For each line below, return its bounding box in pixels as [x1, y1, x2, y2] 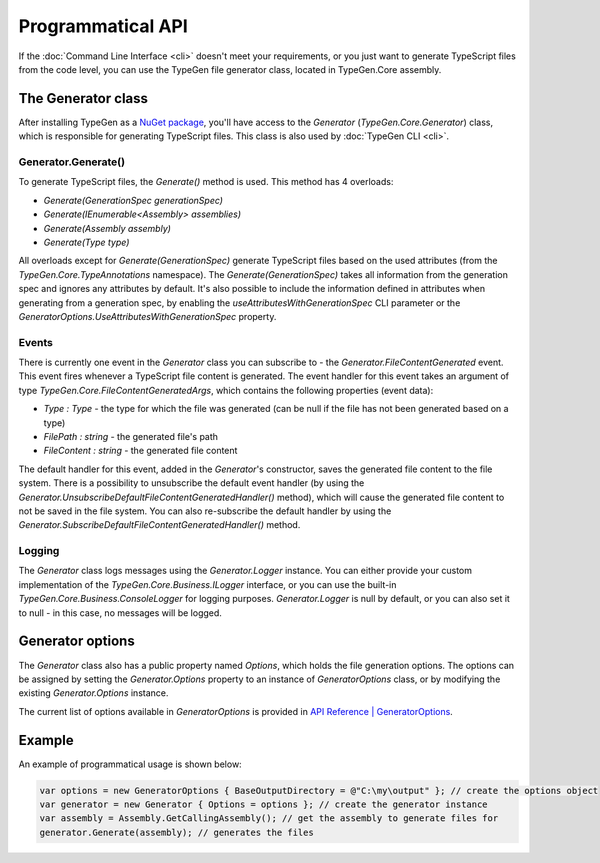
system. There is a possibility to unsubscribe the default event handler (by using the [18, 477, 365, 489]
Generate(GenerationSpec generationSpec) [43, 194, 224, 206]
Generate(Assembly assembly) [43, 222, 172, 234]
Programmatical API [18, 15, 189, 37]
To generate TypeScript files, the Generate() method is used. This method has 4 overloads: [18, 176, 394, 188]
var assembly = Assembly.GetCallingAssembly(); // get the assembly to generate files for [39, 813, 499, 824]
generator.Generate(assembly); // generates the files [39, 826, 314, 838]
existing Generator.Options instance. [18, 687, 169, 699]
